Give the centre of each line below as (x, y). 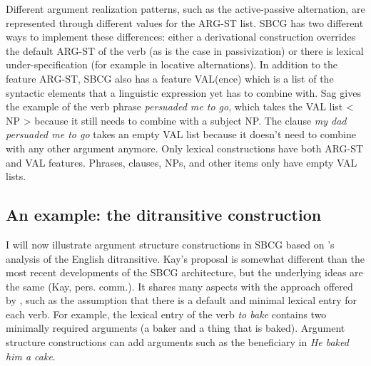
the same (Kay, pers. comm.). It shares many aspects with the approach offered (179, 286)
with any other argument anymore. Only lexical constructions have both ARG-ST (185, 148)
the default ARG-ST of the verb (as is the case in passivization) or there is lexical (185, 50)
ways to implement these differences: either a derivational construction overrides (181, 37)
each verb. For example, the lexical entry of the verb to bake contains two (166, 314)
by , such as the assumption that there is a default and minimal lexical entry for (182, 300)
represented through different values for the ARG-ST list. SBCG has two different (185, 22)
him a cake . (31, 356)
